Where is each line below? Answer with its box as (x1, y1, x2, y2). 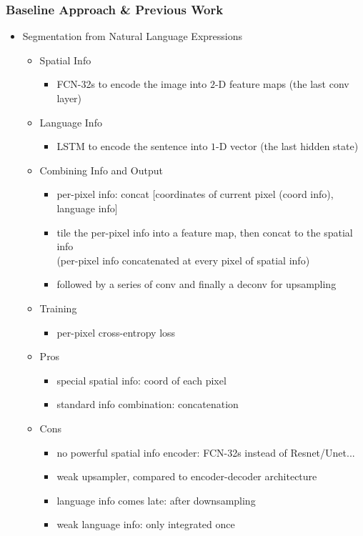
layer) (56, 91, 82, 105)
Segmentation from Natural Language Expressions (22, 29, 242, 44)
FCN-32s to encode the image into (56, 76, 207, 91)
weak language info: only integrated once (56, 517, 235, 532)
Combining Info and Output (39, 162, 163, 177)
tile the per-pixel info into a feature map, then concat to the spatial (56, 224, 353, 239)
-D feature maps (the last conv (214, 76, 349, 91)
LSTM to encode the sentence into (56, 139, 208, 154)
